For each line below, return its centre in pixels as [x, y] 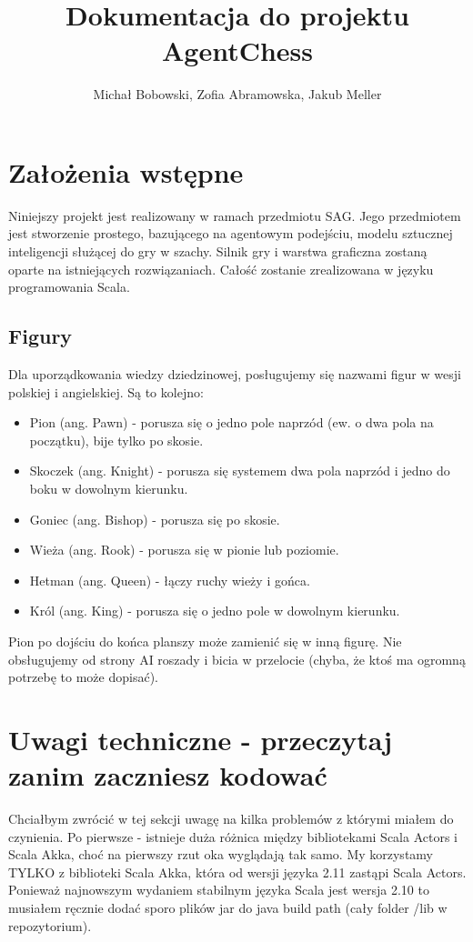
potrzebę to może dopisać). [83, 677]
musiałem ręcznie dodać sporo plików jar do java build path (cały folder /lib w [228, 908]
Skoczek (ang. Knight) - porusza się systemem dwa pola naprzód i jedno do [240, 471]
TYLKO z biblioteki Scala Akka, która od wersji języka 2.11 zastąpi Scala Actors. [237, 872]
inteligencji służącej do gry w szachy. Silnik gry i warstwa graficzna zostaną [218, 251]
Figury [40, 336]
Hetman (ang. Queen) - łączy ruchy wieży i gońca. [170, 580]
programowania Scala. [69, 287]
